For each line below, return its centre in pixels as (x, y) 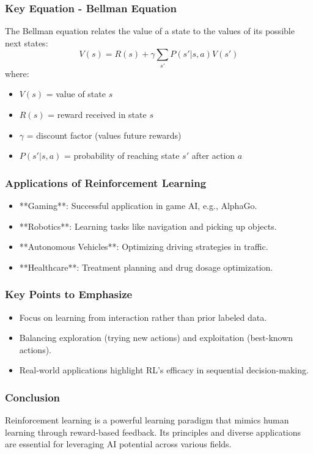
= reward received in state (97, 114)
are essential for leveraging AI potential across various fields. (118, 444)
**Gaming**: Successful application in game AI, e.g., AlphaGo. (138, 205)
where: (17, 73)
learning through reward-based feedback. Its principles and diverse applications (153, 432)
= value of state (76, 94)
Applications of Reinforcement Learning (106, 182)
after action (213, 156)
